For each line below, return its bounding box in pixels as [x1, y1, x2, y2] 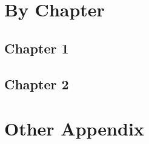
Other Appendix [4, 116, 144, 141]
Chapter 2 [4, 74, 69, 93]
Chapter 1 [4, 38, 69, 57]
